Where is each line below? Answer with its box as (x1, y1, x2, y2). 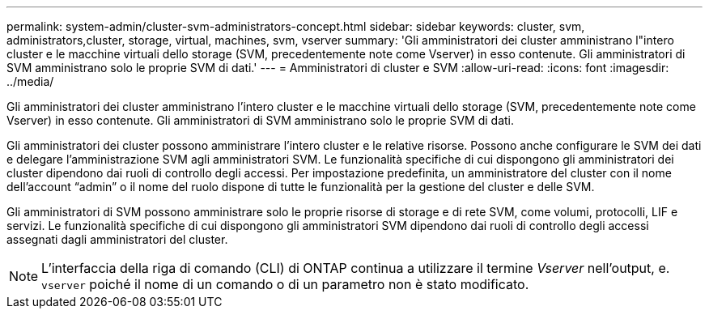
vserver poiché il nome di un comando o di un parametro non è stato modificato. (41, 276, 529, 292)
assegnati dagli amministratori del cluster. (6, 232, 228, 246)
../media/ (6, 74, 54, 88)
